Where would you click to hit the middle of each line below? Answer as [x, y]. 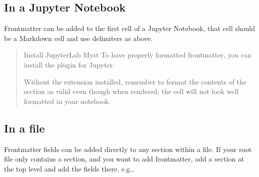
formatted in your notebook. [67, 101]
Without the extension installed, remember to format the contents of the [135, 81]
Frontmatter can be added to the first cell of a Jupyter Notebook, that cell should [129, 28]
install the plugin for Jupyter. [69, 64]
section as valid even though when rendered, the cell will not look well [131, 91]
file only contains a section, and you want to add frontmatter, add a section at [124, 159]
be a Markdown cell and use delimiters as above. [78, 38]
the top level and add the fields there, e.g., [69, 168]
